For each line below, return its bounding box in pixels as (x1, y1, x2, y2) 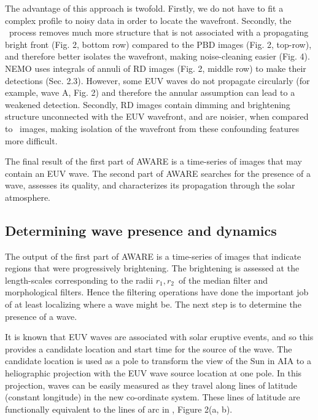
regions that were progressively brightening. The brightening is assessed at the (5, 262, 300, 274)
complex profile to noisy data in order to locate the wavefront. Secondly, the (5, 14, 292, 26)
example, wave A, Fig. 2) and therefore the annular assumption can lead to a (5, 86, 295, 99)
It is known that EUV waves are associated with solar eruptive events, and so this (5, 330, 314, 343)
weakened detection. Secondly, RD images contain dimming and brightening (5, 98, 290, 111)
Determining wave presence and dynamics (5, 220, 277, 239)
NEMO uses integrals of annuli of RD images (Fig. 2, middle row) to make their (5, 61, 306, 74)
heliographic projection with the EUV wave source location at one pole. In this (5, 367, 302, 379)
